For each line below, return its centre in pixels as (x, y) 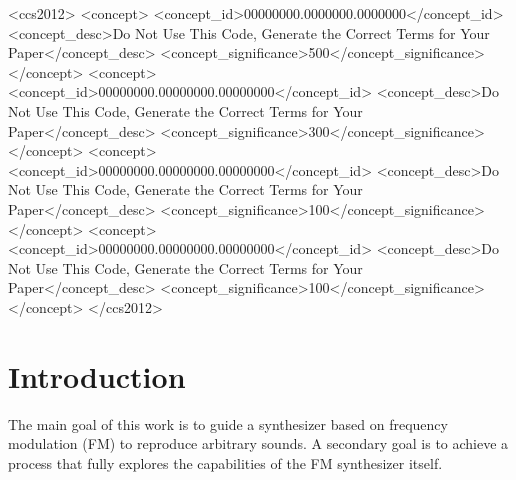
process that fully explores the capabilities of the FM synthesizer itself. (225, 462)
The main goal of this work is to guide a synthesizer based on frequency (228, 423)
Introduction (97, 375)
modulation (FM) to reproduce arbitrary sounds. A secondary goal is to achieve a (258, 443)
